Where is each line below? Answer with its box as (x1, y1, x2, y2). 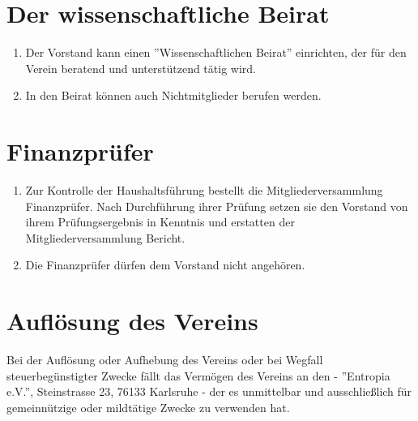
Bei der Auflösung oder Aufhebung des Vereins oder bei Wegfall (6, 351, 323, 368)
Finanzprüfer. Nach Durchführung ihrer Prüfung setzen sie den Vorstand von (25, 197, 408, 214)
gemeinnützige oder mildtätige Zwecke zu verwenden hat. (6, 398, 290, 415)
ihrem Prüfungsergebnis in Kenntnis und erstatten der (25, 213, 295, 230)
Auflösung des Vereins (6, 304, 258, 337)
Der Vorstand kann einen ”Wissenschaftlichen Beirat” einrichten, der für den (25, 44, 407, 61)
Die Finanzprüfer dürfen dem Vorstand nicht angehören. (25, 256, 305, 273)
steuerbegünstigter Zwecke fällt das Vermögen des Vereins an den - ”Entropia (6, 367, 390, 384)
